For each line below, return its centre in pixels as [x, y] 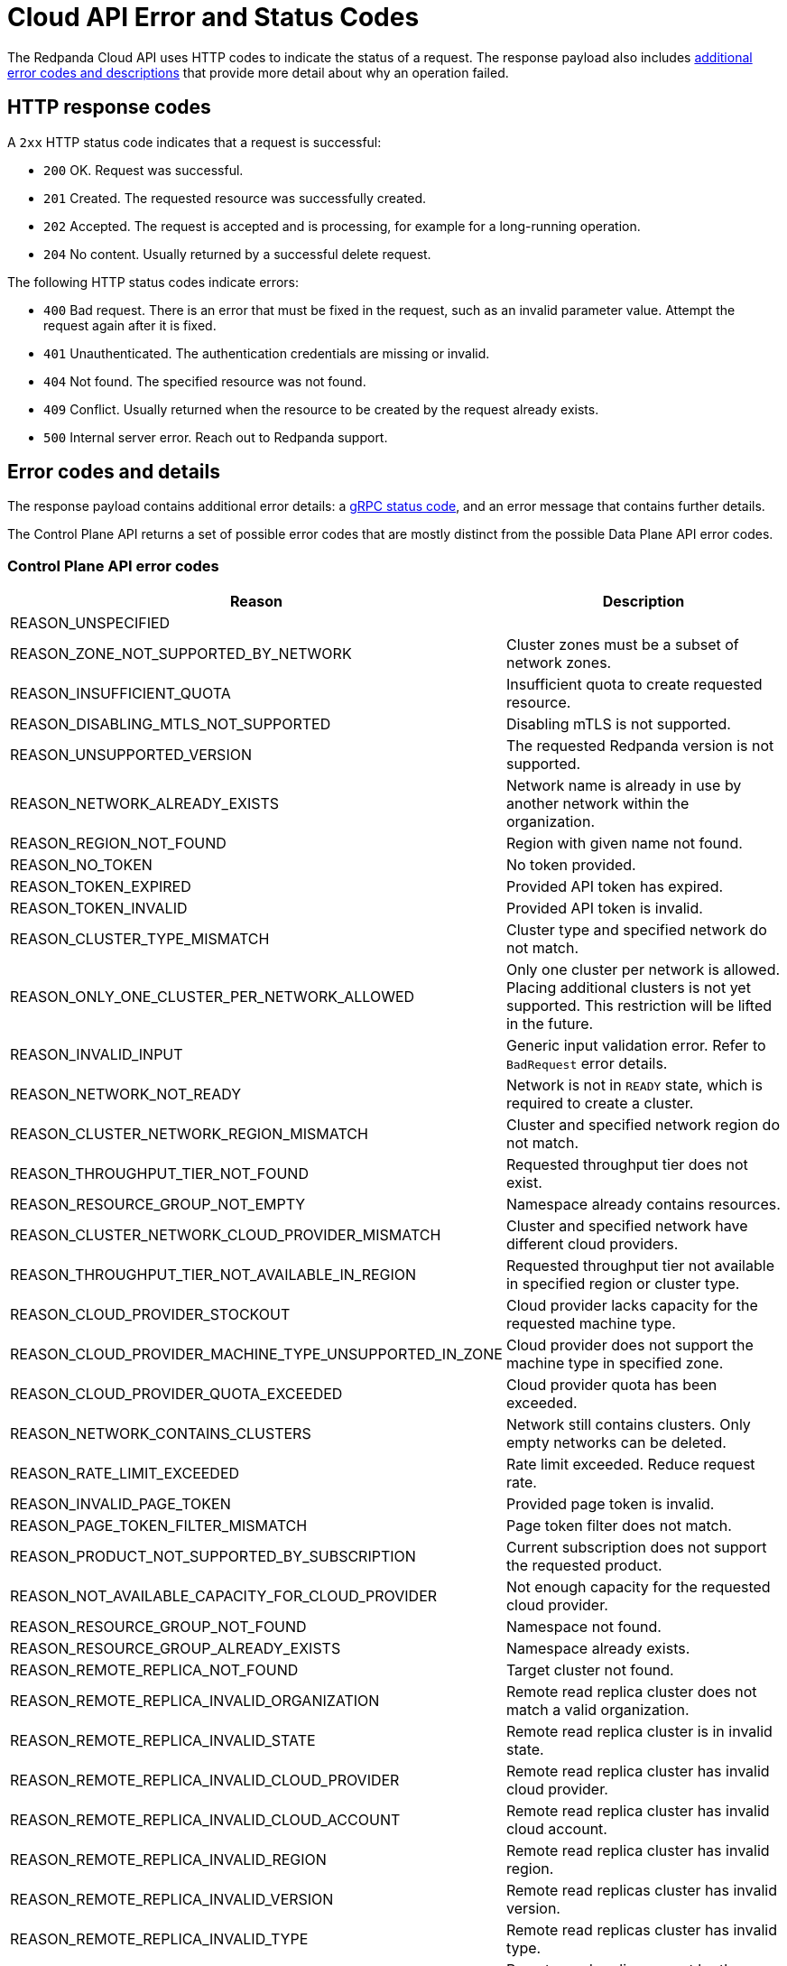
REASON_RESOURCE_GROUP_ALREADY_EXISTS [176, 1649]
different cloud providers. [592, 1244]
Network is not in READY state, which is [634, 1085]
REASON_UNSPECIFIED [90, 623]
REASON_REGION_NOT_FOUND [118, 844]
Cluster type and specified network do [636, 930]
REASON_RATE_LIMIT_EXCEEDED [125, 1474]
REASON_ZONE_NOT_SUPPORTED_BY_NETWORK [181, 654]
